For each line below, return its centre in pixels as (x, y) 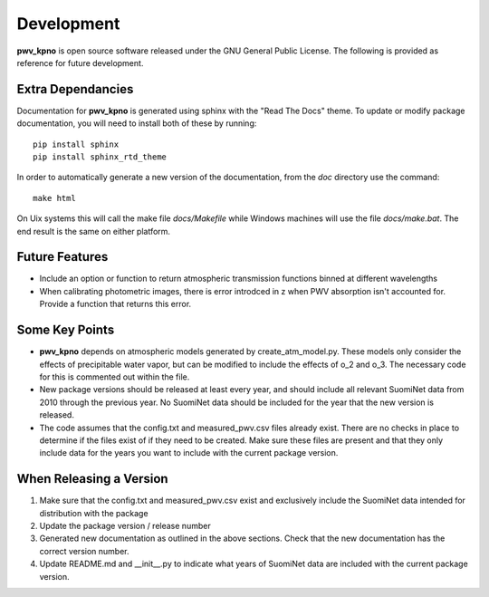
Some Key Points (66, 330)
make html (54, 198)
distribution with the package (94, 513)
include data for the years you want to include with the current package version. (189, 453)
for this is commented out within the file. (115, 377)
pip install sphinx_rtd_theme (100, 157)
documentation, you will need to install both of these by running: (137, 123)
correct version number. (84, 551)
